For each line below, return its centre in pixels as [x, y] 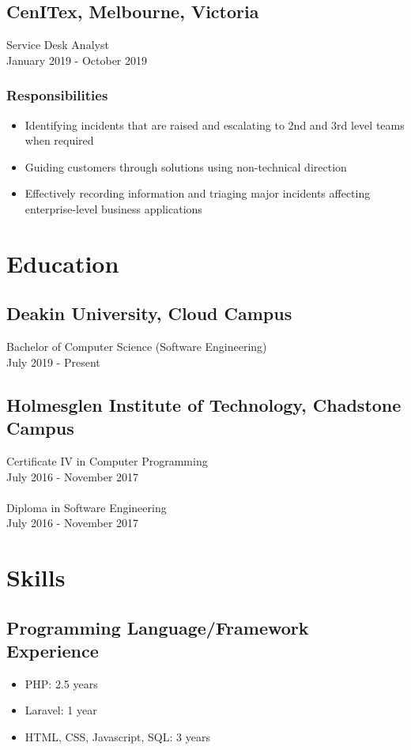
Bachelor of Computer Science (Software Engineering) [137, 347]
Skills [36, 577]
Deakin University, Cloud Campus [149, 313]
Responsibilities [57, 95]
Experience [53, 651]
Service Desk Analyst [58, 45]
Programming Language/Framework [158, 627]
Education [63, 263]
